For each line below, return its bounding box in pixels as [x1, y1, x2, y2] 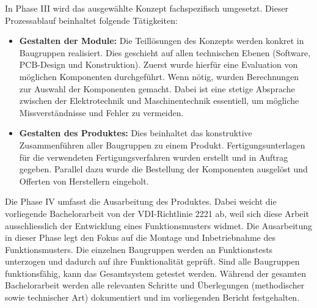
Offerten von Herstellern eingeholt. [19, 174, 149, 187]
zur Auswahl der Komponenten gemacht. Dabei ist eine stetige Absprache [19, 82, 295, 95]
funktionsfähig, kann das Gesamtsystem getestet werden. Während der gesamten [5, 266, 307, 279]
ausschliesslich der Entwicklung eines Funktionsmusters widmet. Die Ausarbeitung [5, 219, 313, 232]
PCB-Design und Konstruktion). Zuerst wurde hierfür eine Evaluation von [19, 58, 298, 71]
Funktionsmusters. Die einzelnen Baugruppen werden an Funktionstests [5, 243, 273, 255]
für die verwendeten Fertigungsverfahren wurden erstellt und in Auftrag [19, 150, 288, 163]
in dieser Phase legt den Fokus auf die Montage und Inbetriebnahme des [5, 231, 275, 244]
